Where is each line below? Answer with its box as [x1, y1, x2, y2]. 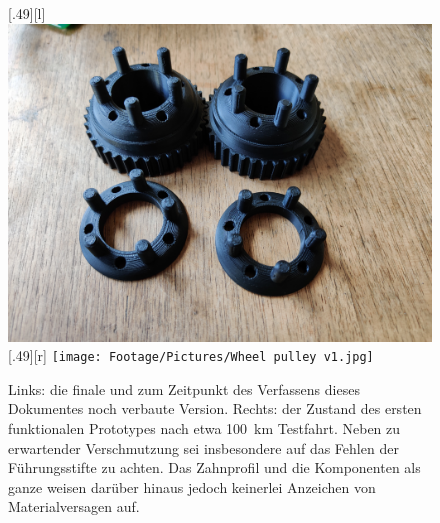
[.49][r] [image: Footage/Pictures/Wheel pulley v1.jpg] [8, 345, 374, 366]
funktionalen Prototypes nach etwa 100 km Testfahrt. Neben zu [8, 418, 401, 439]
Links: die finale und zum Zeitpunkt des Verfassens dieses [8, 378, 360, 399]
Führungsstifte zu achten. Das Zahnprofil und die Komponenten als [8, 457, 421, 478]
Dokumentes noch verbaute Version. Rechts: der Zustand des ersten [8, 398, 422, 419]
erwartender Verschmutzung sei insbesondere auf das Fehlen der [8, 437, 399, 458]
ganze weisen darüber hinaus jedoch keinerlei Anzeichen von [8, 476, 376, 497]
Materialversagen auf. [8, 496, 140, 517]
